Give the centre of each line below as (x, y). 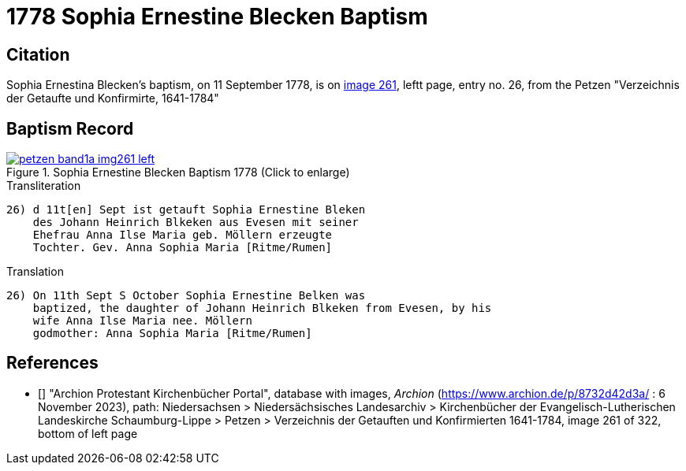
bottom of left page (88, 433)
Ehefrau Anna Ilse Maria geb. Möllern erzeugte (183, 235)
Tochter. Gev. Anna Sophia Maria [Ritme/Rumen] (183, 248)
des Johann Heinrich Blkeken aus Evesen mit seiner (196, 223)
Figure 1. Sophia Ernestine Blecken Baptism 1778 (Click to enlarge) (178, 172)
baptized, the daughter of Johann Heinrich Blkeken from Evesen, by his (262, 308)
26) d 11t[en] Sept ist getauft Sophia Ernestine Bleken (186, 210)
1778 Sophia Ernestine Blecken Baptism (217, 17)
